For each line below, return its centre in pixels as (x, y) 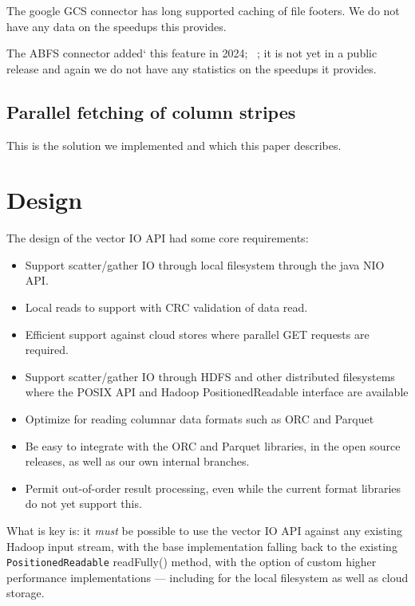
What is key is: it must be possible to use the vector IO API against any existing (204, 531)
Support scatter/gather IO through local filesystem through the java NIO (205, 264)
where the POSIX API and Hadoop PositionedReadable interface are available (217, 392)
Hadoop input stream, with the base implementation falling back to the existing (202, 546)
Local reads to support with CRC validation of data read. (166, 307)
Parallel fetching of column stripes (151, 111)
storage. (26, 593)
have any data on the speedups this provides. (117, 26)
